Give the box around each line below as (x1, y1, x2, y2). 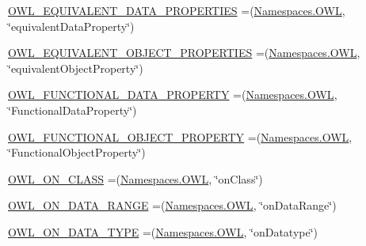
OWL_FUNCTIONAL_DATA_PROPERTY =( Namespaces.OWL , (8, 86, 337, 103)
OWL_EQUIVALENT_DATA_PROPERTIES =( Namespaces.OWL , (8, 2, 345, 18)
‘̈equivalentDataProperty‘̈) (8, 17, 135, 34)
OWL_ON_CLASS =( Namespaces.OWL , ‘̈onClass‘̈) (8, 170, 263, 187)
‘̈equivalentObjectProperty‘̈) (8, 59, 143, 76)
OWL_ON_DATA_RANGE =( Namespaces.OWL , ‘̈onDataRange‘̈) (8, 197, 337, 214)
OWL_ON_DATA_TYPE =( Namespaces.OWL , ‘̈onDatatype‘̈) (8, 223, 318, 240)
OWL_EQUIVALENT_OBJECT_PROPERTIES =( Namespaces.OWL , (8, 44, 360, 61)
